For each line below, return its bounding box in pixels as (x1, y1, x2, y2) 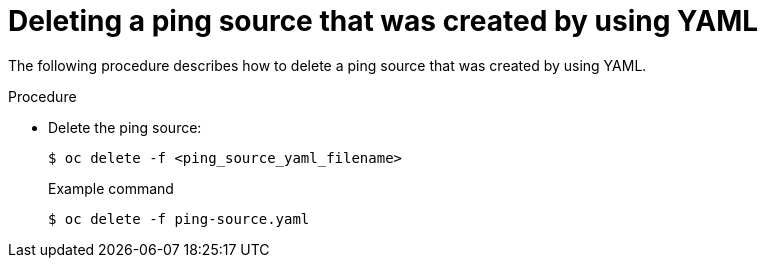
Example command (48, 179, 174, 197)
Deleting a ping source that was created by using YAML (8, 4, 759, 38)
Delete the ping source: (48, 118, 202, 136)
